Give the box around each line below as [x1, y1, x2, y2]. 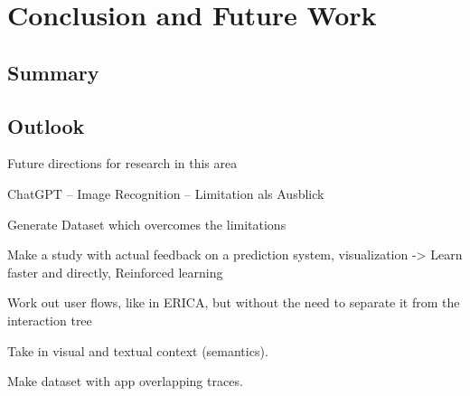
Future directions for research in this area [7, 154, 238, 173]
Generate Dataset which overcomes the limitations [7, 214, 287, 233]
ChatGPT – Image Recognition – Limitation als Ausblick [7, 184, 324, 203]
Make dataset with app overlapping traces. [7, 372, 243, 391]
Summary [7, 58, 99, 86]
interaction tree [7, 310, 92, 329]
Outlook [7, 111, 85, 139]
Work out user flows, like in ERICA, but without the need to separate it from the [7, 293, 460, 312]
